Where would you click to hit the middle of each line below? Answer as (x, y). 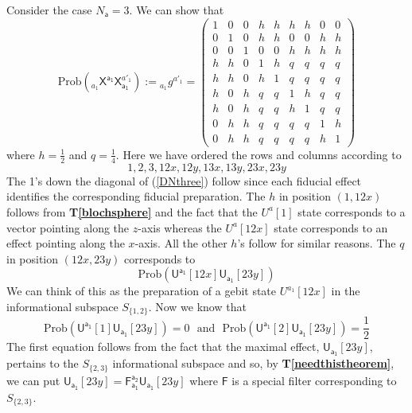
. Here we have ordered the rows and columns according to (258, 154)
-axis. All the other (181, 243)
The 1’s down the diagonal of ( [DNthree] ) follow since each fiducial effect (184, 180)
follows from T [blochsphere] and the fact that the (132, 211)
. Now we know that (197, 306)
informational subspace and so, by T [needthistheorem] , (253, 363)
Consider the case (49, 10)
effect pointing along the (66, 243)
